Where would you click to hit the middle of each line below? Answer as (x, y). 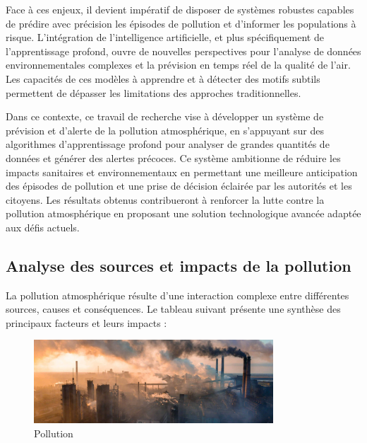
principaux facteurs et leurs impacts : (86, 322)
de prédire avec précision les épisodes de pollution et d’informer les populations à (181, 23)
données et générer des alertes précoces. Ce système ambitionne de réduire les (173, 157)
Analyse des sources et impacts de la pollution (179, 265)
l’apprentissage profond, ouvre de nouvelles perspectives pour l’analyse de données (183, 51)
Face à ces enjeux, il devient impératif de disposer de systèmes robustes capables (180, 9)
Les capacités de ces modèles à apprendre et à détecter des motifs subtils (163, 78)
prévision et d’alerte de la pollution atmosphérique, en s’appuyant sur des (165, 130)
